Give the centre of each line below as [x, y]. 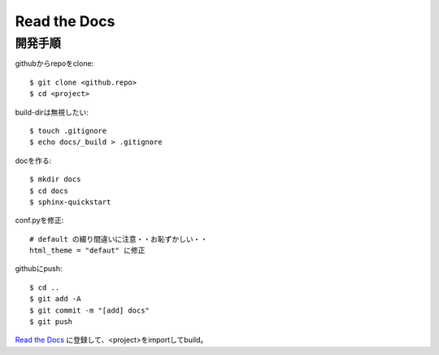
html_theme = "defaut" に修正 [87, 251]
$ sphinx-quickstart [70, 202]
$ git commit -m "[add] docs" [90, 310]
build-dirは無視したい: [52, 112]
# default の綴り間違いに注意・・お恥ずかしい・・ [119, 239]
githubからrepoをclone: [54, 64]
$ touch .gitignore [68, 131]
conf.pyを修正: [39, 221]
